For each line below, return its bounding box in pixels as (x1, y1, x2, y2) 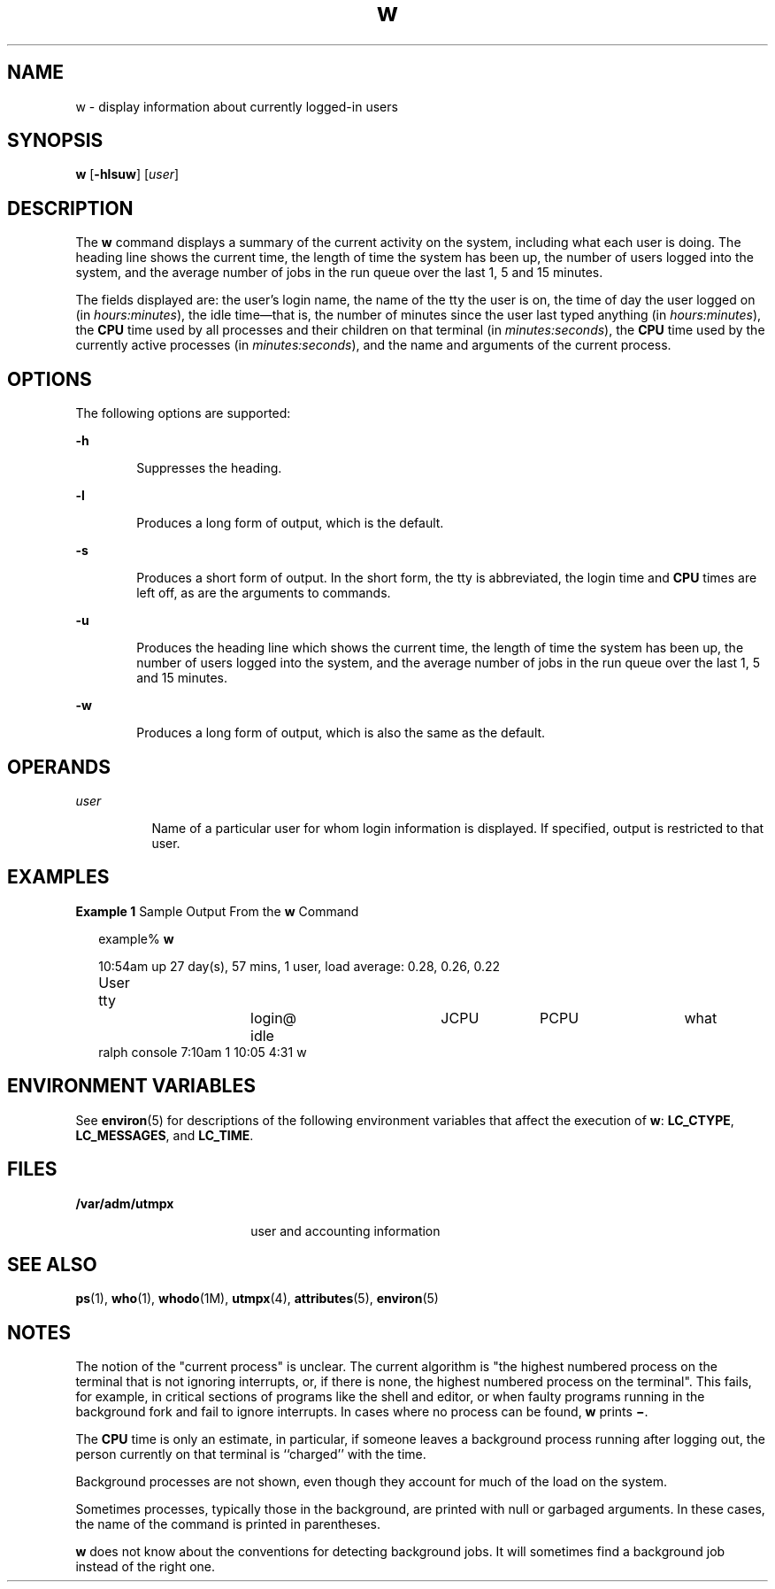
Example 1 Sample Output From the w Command (75, 903, 359, 919)
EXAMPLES (7, 866, 110, 889)
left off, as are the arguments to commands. (136, 585, 391, 601)
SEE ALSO (7, 1253, 97, 1276)
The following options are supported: (75, 405, 291, 421)
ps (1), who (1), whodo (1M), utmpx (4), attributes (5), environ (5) (75, 1291, 439, 1307)
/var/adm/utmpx (75, 1195, 174, 1211)
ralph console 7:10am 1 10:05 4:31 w (98, 1044, 307, 1060)
